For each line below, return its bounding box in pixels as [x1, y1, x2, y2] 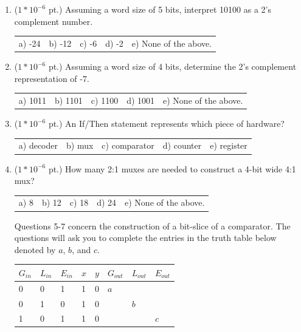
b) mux [66, 139, 94, 152]
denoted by [14, 243, 56, 256]
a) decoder [18, 139, 58, 152]
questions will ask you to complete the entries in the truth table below [14, 231, 277, 244]
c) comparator [102, 139, 154, 152]
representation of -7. [14, 72, 89, 84]
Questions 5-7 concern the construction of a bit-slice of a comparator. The [14, 219, 291, 232]
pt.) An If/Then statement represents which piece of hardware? [48, 117, 285, 130]
